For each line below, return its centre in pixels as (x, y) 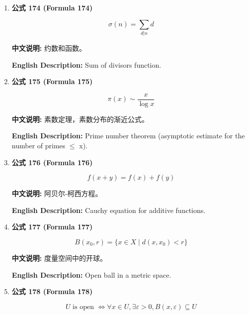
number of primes (39, 145)
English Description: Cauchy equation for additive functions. (109, 210)
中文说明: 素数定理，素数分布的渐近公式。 (80, 119)
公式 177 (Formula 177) (52, 227)
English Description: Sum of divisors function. (86, 64)
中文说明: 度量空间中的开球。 (59, 258)
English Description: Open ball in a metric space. (91, 274)
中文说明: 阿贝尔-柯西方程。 (57, 193)
